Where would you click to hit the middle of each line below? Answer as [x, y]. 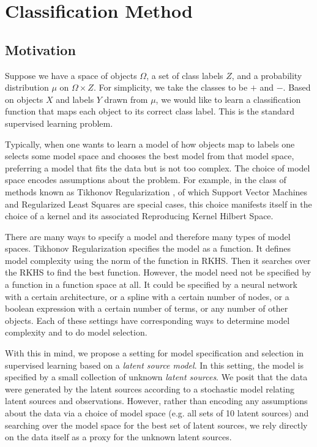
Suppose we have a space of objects [71, 75]
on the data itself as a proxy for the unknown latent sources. [118, 437]
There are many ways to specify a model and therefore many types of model [148, 236]
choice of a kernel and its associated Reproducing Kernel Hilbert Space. [139, 216]
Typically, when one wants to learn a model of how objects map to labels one [150, 144]
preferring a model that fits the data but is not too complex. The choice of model [158, 167]
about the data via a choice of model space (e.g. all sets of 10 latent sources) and [157, 413]
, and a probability [267, 75]
